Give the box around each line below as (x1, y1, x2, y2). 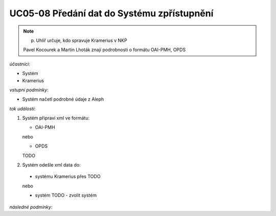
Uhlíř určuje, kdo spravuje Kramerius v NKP (36, 37, 127, 43)
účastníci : (9, 61, 30, 67)
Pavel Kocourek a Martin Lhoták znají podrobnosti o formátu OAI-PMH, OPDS (23, 46, 186, 53)
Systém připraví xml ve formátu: (22, 115, 89, 121)
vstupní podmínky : (9, 87, 49, 93)
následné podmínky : (9, 204, 53, 210)
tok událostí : (9, 105, 36, 112)
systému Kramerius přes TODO (35, 174, 101, 180)
